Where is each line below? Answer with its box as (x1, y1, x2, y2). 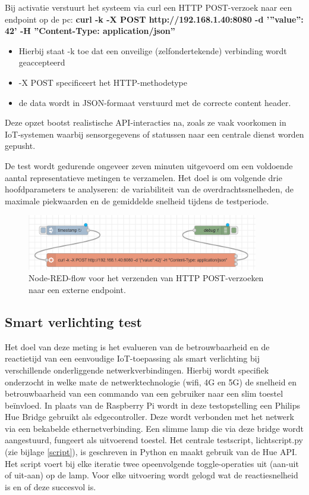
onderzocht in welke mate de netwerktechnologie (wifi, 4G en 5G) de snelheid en (5, 375, 297, 388)
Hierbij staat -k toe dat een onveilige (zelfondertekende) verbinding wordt (18, 44, 287, 57)
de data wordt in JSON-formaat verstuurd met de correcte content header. (18, 96, 291, 108)
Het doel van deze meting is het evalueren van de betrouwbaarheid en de (5, 340, 270, 353)
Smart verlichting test (5, 312, 142, 331)
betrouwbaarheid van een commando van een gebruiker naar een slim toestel (5, 387, 283, 400)
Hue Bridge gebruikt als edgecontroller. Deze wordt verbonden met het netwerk (5, 410, 294, 423)
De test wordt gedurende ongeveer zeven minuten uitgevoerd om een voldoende (5, 159, 293, 172)
